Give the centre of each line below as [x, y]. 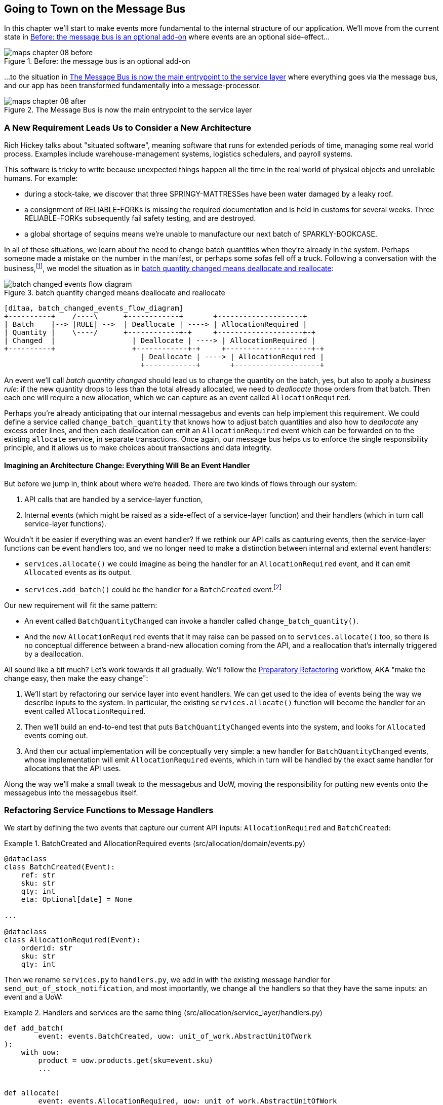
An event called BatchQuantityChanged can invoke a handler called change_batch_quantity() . [192, 621]
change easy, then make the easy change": [76, 678]
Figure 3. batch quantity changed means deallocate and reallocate [115, 292]
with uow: [40, 1053]
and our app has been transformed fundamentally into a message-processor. [133, 86]
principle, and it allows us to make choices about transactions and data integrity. [138, 447]
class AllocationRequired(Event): [72, 940]
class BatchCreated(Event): [60, 867]
